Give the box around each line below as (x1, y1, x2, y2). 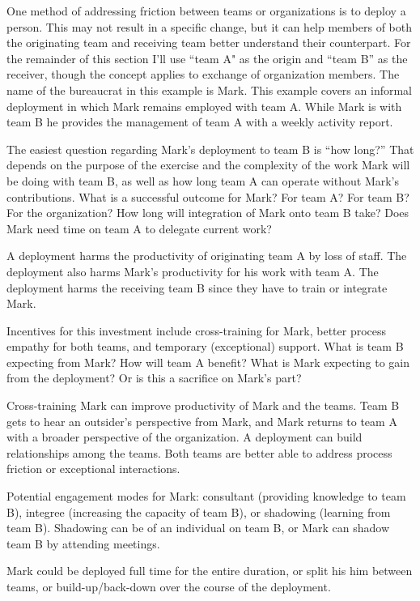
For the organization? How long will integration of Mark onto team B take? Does (6, 204, 409, 221)
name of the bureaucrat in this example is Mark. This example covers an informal (6, 81, 412, 98)
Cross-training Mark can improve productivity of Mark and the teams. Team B (6, 397, 400, 414)
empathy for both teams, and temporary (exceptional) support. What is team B (6, 338, 404, 355)
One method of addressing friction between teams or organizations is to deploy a (6, 2, 406, 19)
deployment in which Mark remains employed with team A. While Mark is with (6, 97, 402, 114)
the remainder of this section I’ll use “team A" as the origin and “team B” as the (6, 49, 408, 66)
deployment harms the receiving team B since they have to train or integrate (6, 279, 388, 296)
